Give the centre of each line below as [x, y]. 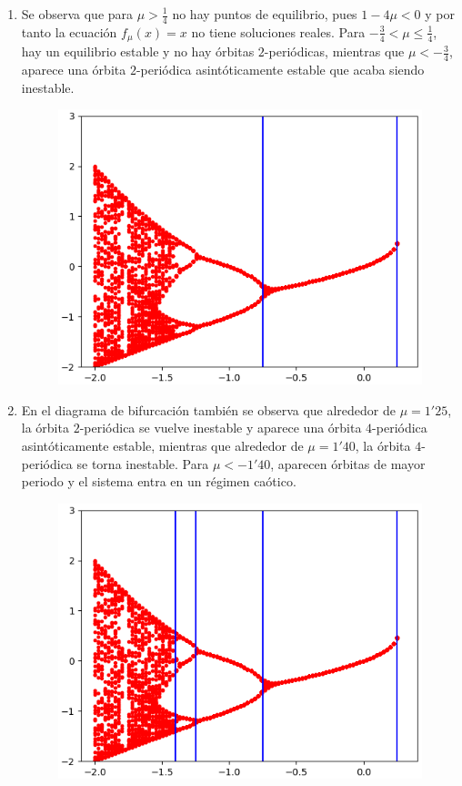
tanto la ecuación [69, 31]
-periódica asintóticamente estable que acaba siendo [280, 70]
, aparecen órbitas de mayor [348, 463]
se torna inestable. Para [143, 463]
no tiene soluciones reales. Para [278, 31]
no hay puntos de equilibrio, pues [265, 14]
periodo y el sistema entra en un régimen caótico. [159, 481]
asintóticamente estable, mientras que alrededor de [162, 445]
